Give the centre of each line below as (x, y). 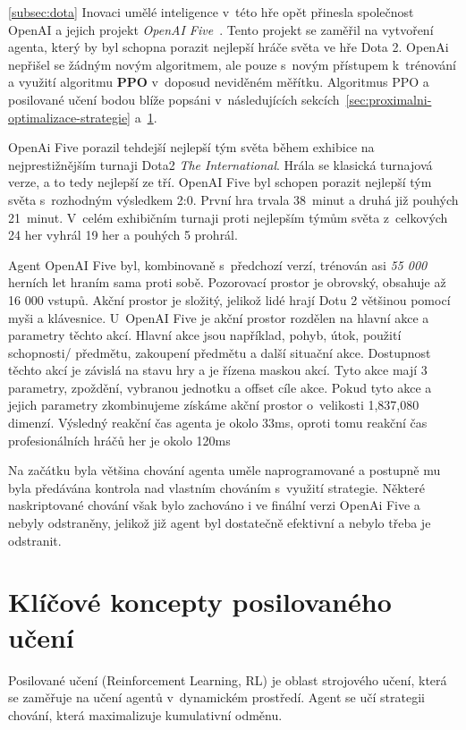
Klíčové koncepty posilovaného (200, 602)
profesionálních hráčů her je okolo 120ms (119, 440)
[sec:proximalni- (389, 99)
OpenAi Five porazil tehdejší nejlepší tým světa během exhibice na (191, 147)
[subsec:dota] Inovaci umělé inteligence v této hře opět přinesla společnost (211, 12)
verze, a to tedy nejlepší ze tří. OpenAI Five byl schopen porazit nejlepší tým (220, 182)
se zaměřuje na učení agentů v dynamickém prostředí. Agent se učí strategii (216, 697)
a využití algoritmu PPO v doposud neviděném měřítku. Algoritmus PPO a (219, 82)
